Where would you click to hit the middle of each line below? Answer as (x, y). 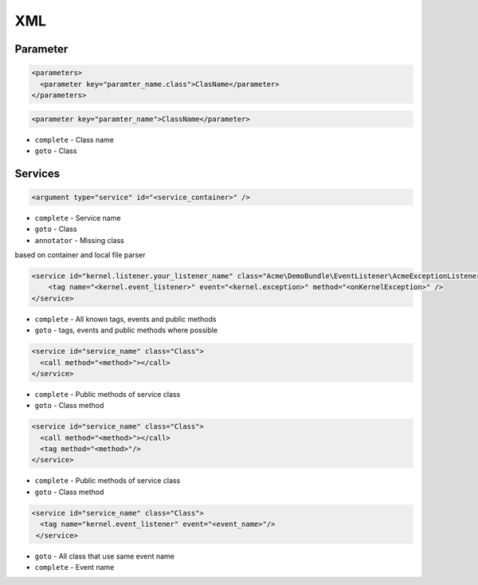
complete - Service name (78, 218)
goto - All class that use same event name (104, 556)
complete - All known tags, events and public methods (125, 319)
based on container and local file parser (80, 255)
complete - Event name (74, 567)
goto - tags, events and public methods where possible (126, 330)
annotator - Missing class (80, 240)
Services (37, 173)
